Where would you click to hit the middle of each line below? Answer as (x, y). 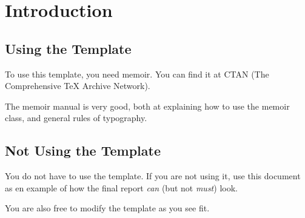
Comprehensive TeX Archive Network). (78, 86)
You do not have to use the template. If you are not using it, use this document (153, 176)
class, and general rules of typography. (76, 118)
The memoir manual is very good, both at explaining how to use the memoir (147, 106)
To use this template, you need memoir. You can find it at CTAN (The (137, 74)
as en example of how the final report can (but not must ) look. (121, 187)
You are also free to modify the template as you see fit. (107, 208)
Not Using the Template (83, 150)
